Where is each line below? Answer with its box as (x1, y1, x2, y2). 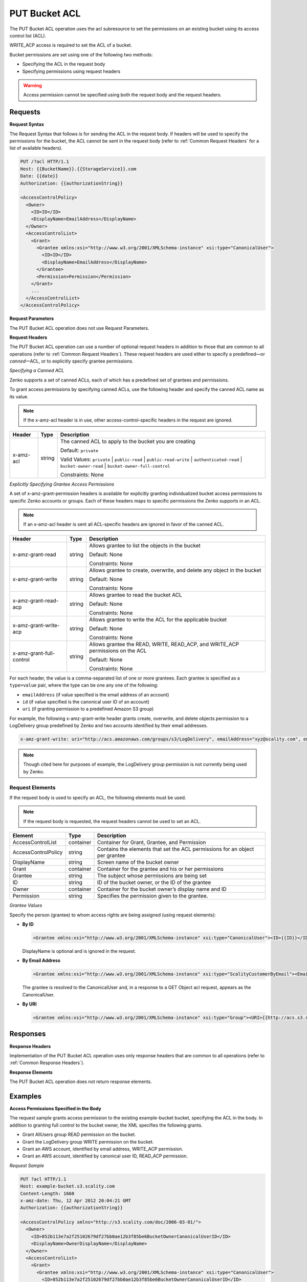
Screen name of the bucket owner (97, 859, 179, 866)
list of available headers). (9, 145, 63, 151)
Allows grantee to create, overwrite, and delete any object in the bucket (89, 567, 261, 574)
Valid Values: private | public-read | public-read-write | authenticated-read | (60, 455, 243, 463)
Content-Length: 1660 (20, 1190, 75, 1196)
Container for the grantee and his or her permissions (97, 866, 224, 873)
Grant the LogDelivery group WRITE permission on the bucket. (22, 1138, 154, 1145)
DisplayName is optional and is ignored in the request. (22, 948, 137, 954)
